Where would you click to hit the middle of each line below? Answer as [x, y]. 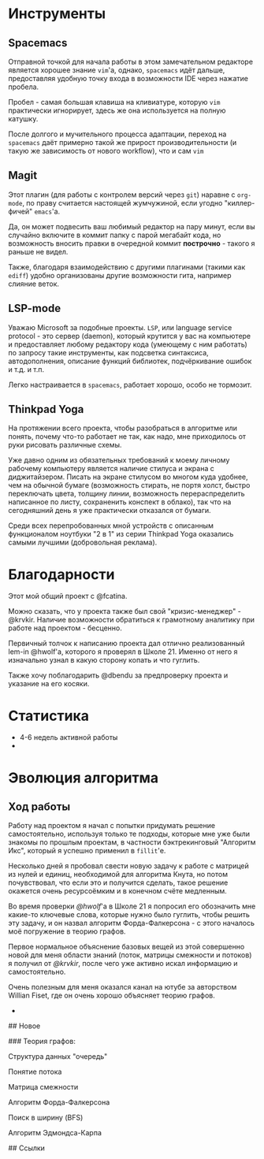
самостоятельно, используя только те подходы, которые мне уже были [129, 834]
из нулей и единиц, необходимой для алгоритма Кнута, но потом [118, 875]
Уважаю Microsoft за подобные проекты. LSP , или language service [120, 327]
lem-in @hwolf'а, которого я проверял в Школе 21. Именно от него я [123, 652]
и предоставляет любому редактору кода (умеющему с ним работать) [128, 344]
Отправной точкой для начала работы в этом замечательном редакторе [131, 61]
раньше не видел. [38, 251]
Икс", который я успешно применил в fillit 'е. [87, 851]
